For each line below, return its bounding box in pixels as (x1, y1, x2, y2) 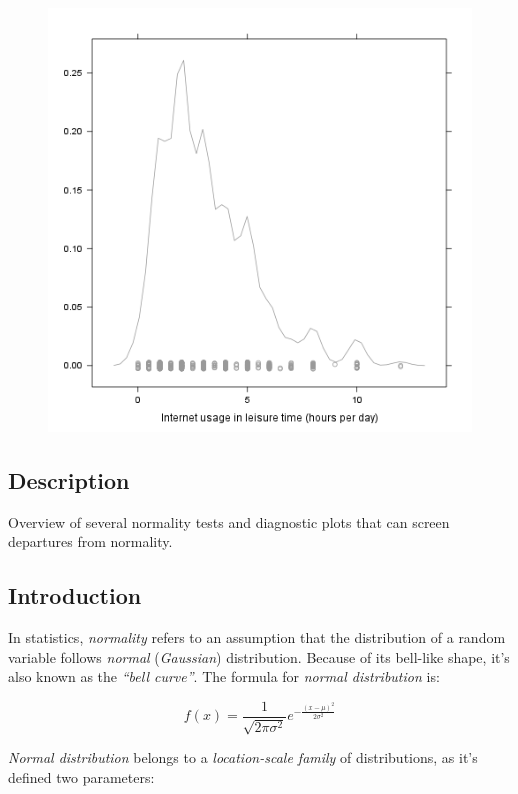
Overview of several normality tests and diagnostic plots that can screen (8, 511, 450, 532)
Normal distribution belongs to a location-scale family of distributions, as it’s (8, 747, 478, 768)
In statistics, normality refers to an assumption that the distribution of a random (8, 627, 506, 648)
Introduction (8, 580, 142, 611)
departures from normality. (8, 531, 173, 552)
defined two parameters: (8, 767, 155, 788)
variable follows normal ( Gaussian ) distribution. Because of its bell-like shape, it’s (8, 646, 510, 667)
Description (8, 464, 130, 495)
